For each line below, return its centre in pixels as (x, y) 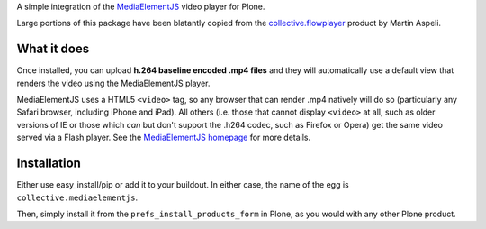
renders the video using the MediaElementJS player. (113, 83)
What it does (53, 49)
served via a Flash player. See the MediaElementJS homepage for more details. (164, 137)
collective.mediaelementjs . (77, 197)
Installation (49, 164)
